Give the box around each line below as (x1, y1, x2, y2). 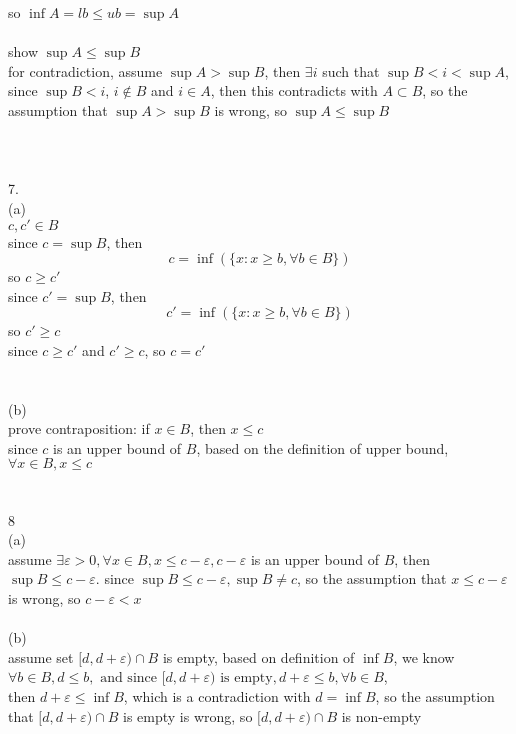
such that (322, 60, 380, 81)
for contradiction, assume (8, 60, 163, 81)
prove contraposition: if (8, 418, 150, 439)
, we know (393, 646, 455, 667)
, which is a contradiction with (123, 686, 311, 706)
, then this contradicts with (210, 80, 378, 101)
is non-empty (341, 705, 422, 726)
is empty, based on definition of (162, 646, 355, 667)
